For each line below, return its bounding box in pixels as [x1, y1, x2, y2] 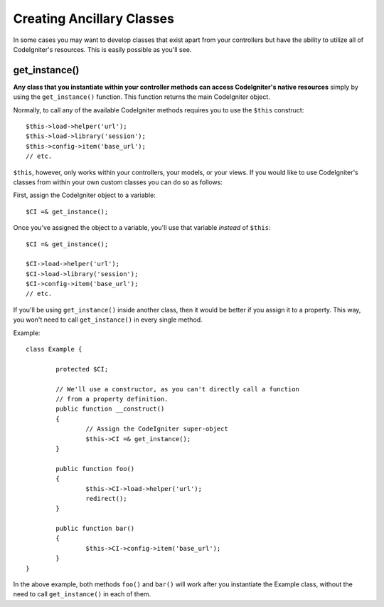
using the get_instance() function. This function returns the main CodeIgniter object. [13, 93, 270, 101]
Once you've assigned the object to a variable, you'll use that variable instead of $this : [13, 223, 271, 232]
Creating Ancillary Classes [13, 11, 174, 26]
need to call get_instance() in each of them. [13, 590, 151, 598]
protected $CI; [55, 365, 109, 373]
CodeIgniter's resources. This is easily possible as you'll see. [13, 45, 192, 53]
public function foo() [55, 465, 135, 473]
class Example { [26, 345, 82, 354]
